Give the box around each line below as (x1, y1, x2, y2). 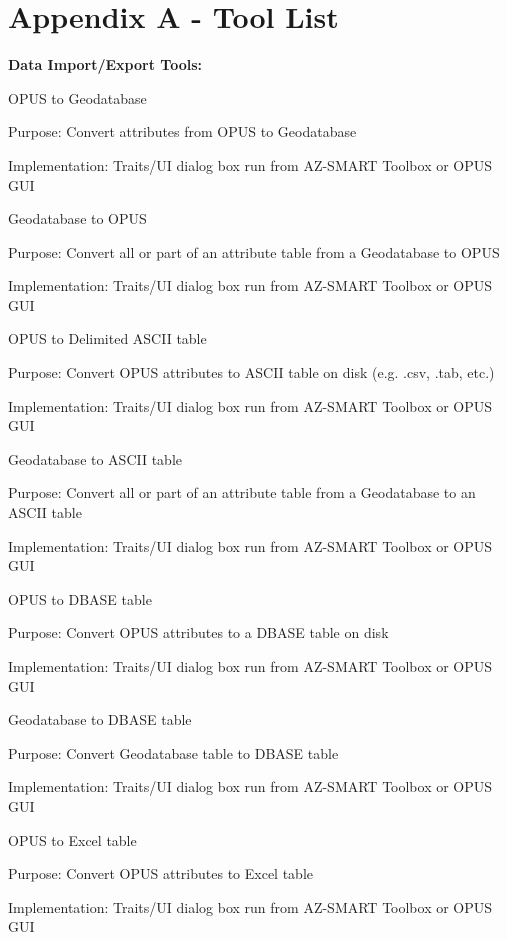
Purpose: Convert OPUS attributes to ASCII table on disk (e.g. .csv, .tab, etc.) (8, 362, 495, 383)
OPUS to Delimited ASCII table (8, 328, 207, 349)
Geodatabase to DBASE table (8, 709, 192, 730)
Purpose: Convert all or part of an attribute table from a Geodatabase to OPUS (8, 241, 500, 262)
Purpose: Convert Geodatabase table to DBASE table (8, 742, 339, 763)
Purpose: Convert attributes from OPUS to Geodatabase (8, 121, 357, 142)
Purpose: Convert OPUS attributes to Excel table (8, 863, 313, 884)
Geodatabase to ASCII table (8, 448, 183, 469)
